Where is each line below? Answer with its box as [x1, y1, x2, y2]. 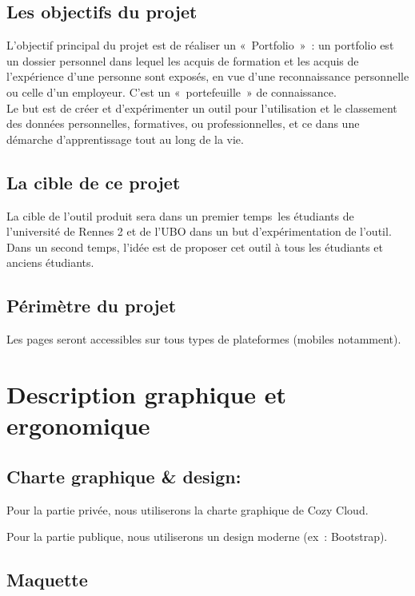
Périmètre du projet [6, 293, 177, 318]
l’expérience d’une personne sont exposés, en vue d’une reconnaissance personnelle [6, 68, 409, 85]
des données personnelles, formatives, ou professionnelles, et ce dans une [6, 115, 360, 132]
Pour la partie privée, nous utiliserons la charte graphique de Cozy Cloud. [6, 501, 369, 518]
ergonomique [6, 409, 150, 442]
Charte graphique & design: [6, 463, 241, 488]
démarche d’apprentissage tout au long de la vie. [6, 130, 244, 147]
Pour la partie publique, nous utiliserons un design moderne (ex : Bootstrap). [6, 528, 388, 545]
